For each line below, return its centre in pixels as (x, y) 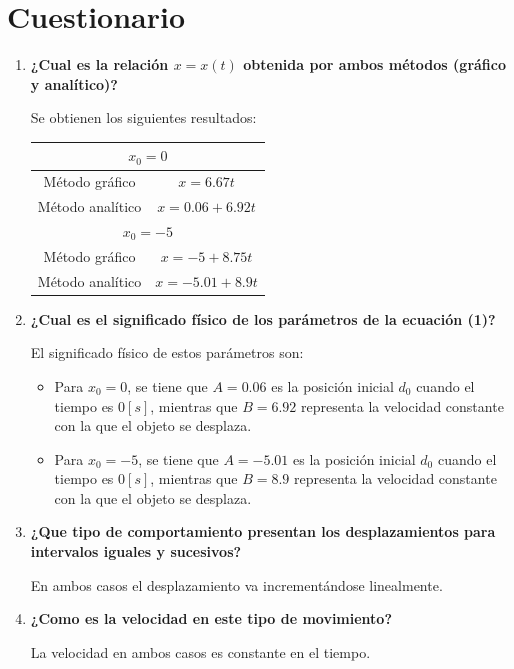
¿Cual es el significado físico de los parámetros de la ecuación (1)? (263, 318)
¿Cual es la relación (99, 64)
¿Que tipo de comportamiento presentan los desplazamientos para (263, 531)
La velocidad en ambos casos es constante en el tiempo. (200, 651)
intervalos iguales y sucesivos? (136, 551)
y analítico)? (74, 83)
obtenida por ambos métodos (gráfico (375, 64)
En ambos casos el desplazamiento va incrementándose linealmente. (236, 584)
